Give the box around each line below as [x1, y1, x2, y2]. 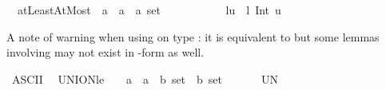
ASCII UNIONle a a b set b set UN [11, 70, 279, 87]
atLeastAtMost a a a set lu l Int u [17, 2, 281, 18]
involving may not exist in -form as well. [6, 44, 205, 61]
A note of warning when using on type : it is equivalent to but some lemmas [6, 28, 380, 45]
